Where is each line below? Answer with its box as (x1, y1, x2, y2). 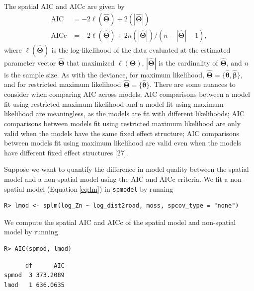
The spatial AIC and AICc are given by (4, 1, 125, 11)
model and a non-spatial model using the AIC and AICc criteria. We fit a (4, 174, 228, 184)
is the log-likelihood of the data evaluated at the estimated (51, 44, 231, 55)
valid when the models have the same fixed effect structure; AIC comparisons (4, 128, 239, 138)
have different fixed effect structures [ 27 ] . (4, 147, 128, 157)
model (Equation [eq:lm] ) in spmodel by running (26, 183, 173, 194)
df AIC (25, 262, 65, 269)
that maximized (67, 57, 115, 68)
